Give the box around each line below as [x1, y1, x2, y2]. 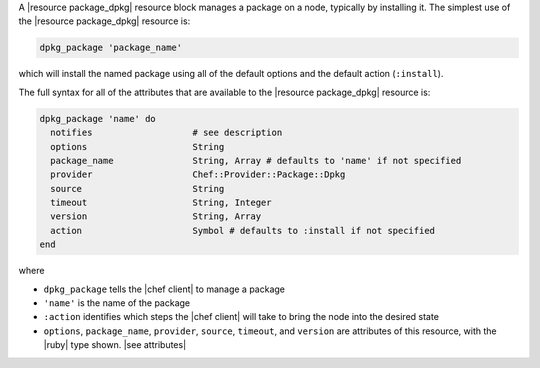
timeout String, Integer [50, 197, 272, 209]
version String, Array [50, 211, 262, 222]
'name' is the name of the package [43, 297, 191, 309]
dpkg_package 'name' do [39, 113, 157, 124]
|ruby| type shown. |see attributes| [43, 339, 187, 351]
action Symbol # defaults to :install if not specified [50, 225, 435, 236]
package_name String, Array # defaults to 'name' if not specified [50, 155, 462, 166]
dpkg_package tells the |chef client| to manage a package [43, 283, 285, 295]
